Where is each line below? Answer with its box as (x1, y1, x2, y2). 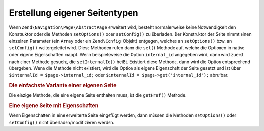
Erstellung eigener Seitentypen (9, 7, 139, 18)
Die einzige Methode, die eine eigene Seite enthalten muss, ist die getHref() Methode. (9, 92, 187, 98)
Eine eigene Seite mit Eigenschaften (9, 102, 99, 109)
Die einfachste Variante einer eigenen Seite (9, 82, 117, 89)
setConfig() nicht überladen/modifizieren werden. (9, 119, 115, 125)
